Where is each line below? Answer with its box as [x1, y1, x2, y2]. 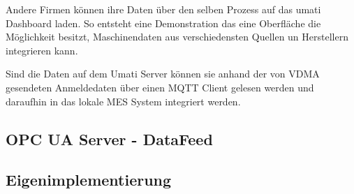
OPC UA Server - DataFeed [6, 128, 213, 149]
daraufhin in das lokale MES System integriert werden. [6, 94, 241, 108]
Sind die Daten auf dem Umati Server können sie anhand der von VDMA [6, 66, 320, 81]
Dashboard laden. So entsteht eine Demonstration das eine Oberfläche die [6, 15, 321, 30]
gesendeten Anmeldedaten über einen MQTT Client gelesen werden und [6, 80, 314, 94]
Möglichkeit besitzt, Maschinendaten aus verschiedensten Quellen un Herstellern [6, 29, 348, 44]
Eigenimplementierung [6, 169, 172, 191]
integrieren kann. [6, 43, 78, 57]
